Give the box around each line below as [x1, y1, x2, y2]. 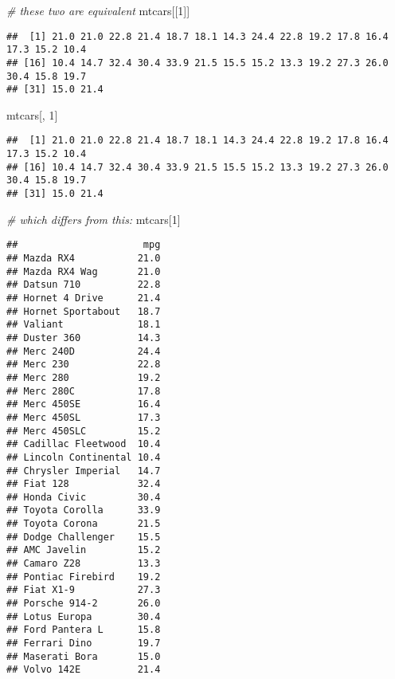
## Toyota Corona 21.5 [6, 518, 161, 530]
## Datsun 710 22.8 [6, 279, 161, 291]
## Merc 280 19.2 [6, 371, 161, 383]
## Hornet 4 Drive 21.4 [6, 292, 161, 304]
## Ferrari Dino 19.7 [6, 638, 161, 650]
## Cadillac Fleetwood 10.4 [6, 438, 161, 450]
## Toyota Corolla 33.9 [6, 504, 161, 516]
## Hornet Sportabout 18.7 [6, 305, 161, 317]
